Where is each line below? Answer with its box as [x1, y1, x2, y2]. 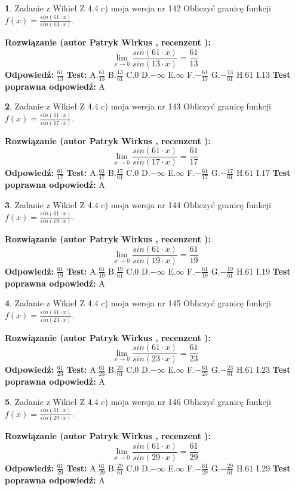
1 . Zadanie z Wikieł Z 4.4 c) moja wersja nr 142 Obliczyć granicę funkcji [5, 2, 271, 14]
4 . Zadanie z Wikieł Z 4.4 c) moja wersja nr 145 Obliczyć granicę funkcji [5, 297, 271, 309]
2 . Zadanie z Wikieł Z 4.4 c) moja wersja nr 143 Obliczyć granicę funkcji [5, 100, 271, 112]
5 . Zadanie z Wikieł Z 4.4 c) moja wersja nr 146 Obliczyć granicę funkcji [5, 395, 271, 407]
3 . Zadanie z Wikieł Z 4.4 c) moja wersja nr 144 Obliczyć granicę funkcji [5, 198, 271, 211]
